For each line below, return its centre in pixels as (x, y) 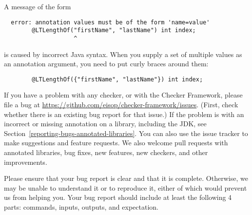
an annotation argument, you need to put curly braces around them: (106, 64)
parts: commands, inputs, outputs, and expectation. (81, 206)
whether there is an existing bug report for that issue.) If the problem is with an (124, 114)
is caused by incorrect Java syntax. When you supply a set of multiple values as (123, 54)
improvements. (26, 162)
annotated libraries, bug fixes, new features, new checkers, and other (106, 152)
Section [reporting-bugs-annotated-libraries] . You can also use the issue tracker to (126, 133)
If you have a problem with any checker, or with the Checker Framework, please (123, 95)
